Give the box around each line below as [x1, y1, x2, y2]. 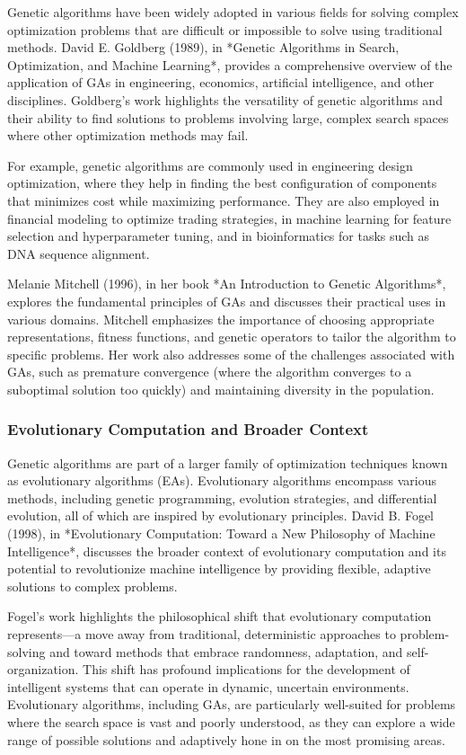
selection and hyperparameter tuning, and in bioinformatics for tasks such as [7, 226, 430, 245]
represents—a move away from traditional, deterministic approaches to [7, 625, 396, 644]
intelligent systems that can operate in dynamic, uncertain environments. [7, 677, 409, 696]
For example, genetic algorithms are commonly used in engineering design [7, 155, 413, 174]
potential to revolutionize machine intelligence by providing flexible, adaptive [7, 559, 431, 578]
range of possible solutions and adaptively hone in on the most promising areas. [7, 730, 445, 749]
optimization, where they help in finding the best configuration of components [7, 173, 437, 192]
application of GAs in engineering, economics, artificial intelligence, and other [7, 73, 435, 92]
